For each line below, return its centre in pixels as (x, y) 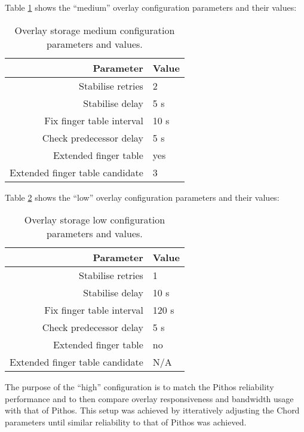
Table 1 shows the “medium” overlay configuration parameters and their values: (151, 7)
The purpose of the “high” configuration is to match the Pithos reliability (139, 387)
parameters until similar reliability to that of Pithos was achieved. (126, 422)
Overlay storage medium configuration (95, 30)
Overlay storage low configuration (95, 220)
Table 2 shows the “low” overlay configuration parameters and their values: (142, 197)
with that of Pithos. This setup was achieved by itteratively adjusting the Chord (152, 410)
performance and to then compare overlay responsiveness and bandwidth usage (149, 398)
